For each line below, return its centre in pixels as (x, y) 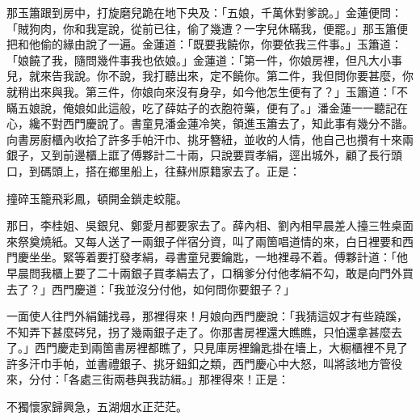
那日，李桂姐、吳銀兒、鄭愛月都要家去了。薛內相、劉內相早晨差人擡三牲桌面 (210, 225)
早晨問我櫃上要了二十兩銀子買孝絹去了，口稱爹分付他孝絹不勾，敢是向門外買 (210, 272)
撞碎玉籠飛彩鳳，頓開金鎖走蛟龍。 (97, 198)
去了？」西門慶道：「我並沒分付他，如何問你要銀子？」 (151, 288)
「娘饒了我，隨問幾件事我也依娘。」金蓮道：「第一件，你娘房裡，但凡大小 (199, 59)
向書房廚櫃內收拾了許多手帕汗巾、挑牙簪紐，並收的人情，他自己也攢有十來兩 (210, 139)
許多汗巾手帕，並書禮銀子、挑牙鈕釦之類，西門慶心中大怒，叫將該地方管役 (204, 363)
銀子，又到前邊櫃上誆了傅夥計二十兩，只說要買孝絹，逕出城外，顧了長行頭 (204, 155)
